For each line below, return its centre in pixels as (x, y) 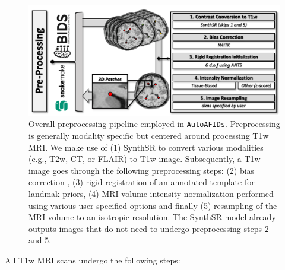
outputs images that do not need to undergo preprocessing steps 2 (149, 228)
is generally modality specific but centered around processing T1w (149, 135)
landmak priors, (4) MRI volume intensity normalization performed (151, 193)
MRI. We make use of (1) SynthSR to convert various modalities (146, 147)
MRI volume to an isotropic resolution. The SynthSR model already (152, 217)
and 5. (40, 240)
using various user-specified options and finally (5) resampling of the (153, 205)
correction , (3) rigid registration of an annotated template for (142, 182)
